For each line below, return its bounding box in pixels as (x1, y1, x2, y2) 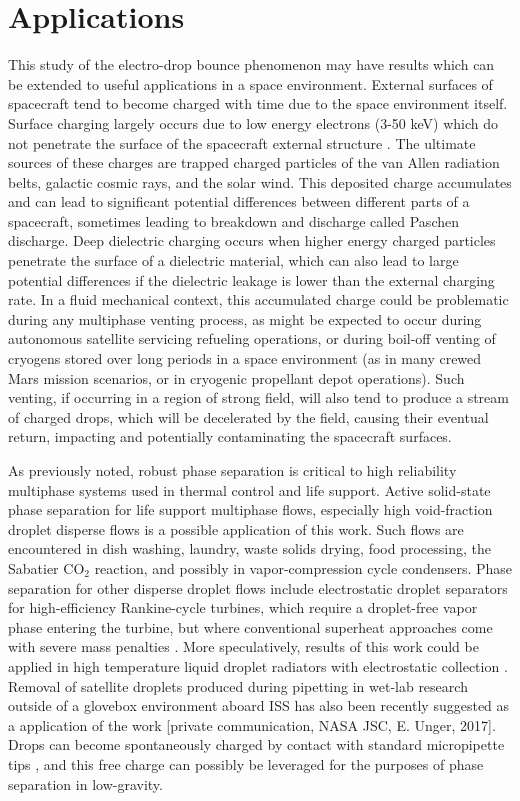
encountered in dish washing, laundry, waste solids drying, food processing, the (8, 538, 491, 559)
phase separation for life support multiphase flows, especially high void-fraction (8, 499, 493, 520)
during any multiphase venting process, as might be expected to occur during (8, 308, 482, 329)
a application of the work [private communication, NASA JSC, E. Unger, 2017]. (8, 714, 496, 735)
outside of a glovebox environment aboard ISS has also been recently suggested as (8, 695, 510, 716)
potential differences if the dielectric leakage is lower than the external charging (8, 269, 495, 290)
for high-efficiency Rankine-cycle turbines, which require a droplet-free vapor (8, 597, 478, 618)
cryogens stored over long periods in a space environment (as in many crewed (8, 348, 482, 369)
